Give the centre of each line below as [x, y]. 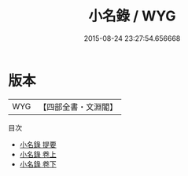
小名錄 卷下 [38, 164]
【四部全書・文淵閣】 [78, 107]
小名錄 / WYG [132, 16]
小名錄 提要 [38, 144]
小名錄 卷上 [38, 154]
